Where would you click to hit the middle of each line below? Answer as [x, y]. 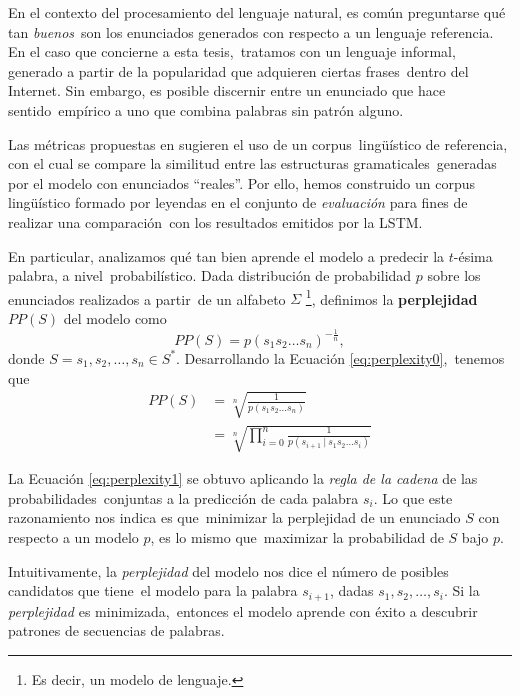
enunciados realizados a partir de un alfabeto [147, 298]
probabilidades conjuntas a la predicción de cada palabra [183, 497]
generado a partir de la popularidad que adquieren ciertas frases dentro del [238, 70]
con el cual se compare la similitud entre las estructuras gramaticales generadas [252, 163]
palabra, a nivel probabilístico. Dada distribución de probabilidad [210, 275]
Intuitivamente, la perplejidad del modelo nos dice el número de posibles [228, 570]
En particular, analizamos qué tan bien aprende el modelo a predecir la [226, 255]
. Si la [461, 590]
